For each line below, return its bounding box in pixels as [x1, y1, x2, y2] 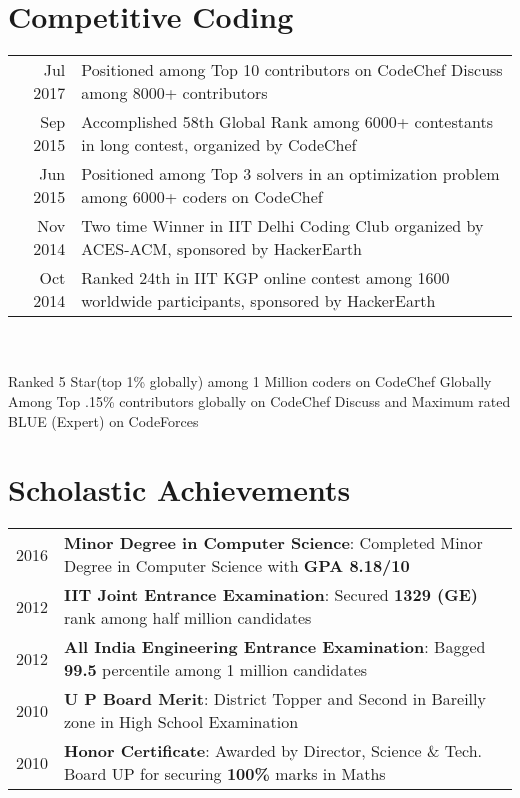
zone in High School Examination [64, 710, 299, 734]
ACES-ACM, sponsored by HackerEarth [81, 237, 363, 261]
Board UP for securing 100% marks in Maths [64, 762, 386, 786]
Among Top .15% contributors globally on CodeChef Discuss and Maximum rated [8, 390, 511, 411]
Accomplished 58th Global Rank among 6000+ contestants [81, 110, 493, 134]
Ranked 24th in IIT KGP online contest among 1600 [81, 266, 450, 290]
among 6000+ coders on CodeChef [81, 185, 323, 209]
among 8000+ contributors [81, 81, 268, 105]
